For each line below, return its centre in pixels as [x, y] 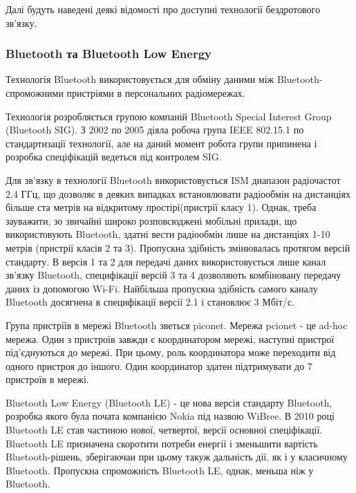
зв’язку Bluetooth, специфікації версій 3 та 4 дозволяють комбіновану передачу [174, 275]
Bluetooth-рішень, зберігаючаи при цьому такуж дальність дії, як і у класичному [177, 457]
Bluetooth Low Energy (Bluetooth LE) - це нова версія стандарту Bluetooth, [169, 402]
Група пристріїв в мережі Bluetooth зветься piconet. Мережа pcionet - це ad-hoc [177, 325]
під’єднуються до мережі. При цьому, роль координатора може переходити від [171, 352]
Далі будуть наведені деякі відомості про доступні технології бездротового [163, 9]
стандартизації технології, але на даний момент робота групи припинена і [161, 143]
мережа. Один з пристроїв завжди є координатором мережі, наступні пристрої [170, 338]
